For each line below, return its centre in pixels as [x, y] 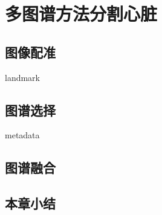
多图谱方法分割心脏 [81, 14]
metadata [22, 135]
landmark [23, 77]
